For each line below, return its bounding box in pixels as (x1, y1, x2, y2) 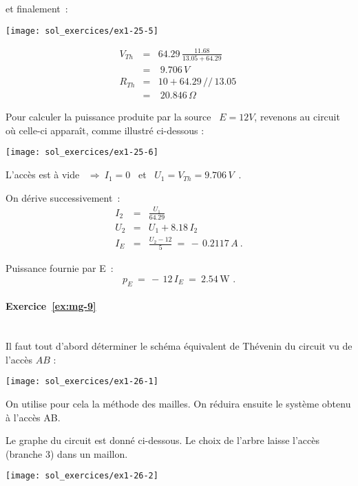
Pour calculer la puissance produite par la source (6, 109, 211, 124)
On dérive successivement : (6, 190, 120, 204)
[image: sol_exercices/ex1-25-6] (6, 147, 158, 158)
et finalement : (6, 1, 68, 15)
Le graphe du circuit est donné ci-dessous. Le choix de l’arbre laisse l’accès (6, 433, 320, 447)
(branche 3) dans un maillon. (6, 446, 128, 461)
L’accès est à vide (6, 167, 80, 182)
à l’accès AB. (6, 410, 61, 424)
